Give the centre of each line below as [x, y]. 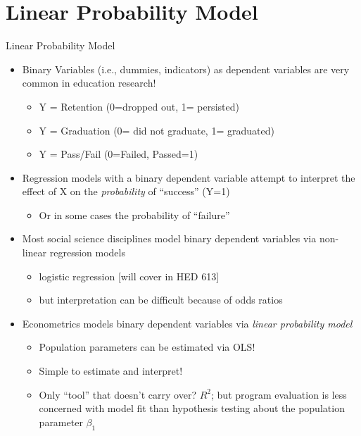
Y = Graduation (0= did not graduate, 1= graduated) [157, 130]
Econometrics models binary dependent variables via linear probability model [187, 323]
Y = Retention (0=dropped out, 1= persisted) [139, 106]
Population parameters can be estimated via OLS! [147, 347]
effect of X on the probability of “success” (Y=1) [126, 191]
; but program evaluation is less [279, 394]
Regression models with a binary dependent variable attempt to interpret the [189, 177]
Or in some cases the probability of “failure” [134, 214]
